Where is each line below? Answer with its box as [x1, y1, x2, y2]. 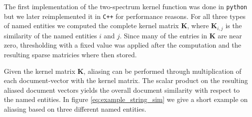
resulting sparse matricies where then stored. [4, 49, 137, 59]
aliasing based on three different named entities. [4, 103, 147, 114]
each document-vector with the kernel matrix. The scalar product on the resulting [4, 75, 248, 85]
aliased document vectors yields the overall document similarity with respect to [4, 84, 240, 95]
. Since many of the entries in [119, 30, 207, 40]
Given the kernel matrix [4, 66, 75, 76]
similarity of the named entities [4, 30, 97, 40]
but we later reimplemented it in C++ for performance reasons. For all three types [4, 11, 246, 21]
